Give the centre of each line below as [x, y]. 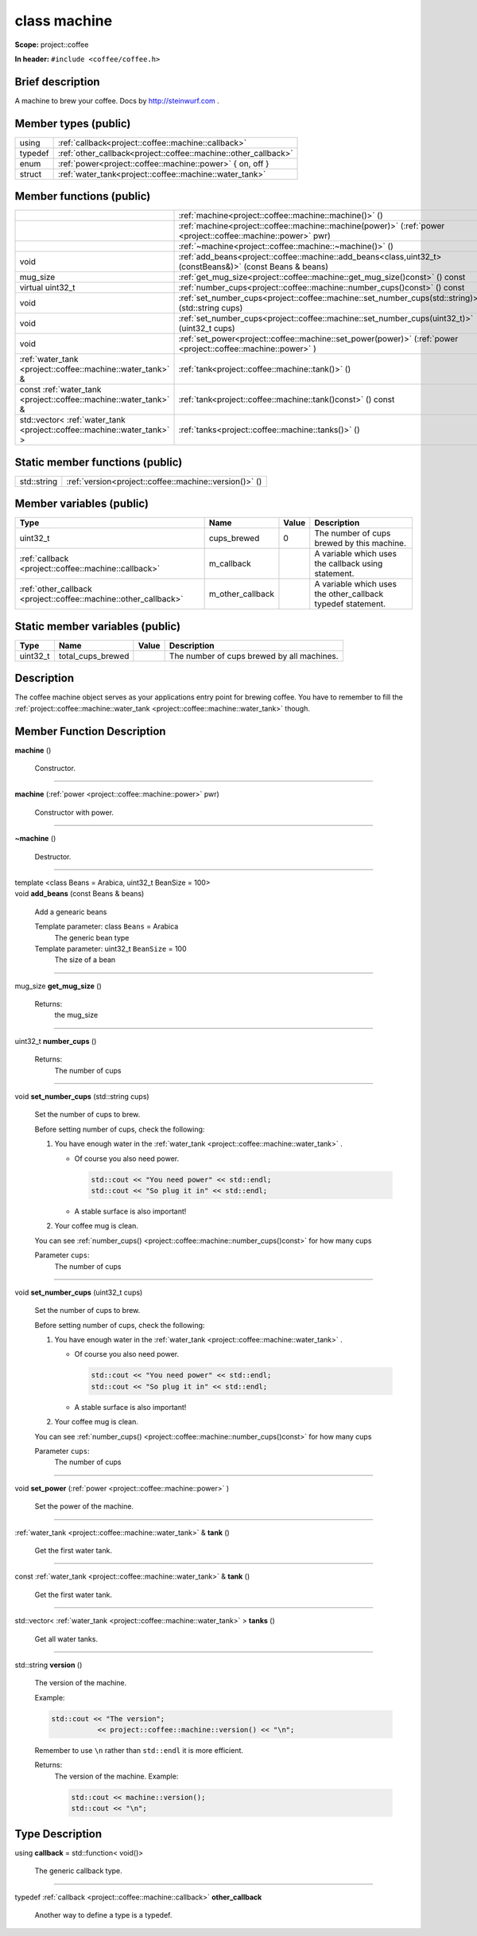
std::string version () [48, 1665]
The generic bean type [92, 937]
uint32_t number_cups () [56, 1041]
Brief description [57, 82]
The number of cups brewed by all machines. [254, 656]
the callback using [349, 563]
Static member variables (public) [98, 626]
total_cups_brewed [94, 656]
